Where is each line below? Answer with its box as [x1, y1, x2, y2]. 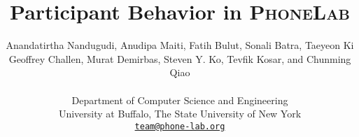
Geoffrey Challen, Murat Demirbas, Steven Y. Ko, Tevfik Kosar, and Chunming [8, 51, 351, 66]
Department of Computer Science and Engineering [71, 92, 288, 107]
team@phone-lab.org [134, 121, 225, 131]
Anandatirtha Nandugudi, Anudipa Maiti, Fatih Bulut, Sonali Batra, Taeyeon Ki [6, 38, 354, 52]
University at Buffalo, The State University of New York [58, 106, 302, 121]
